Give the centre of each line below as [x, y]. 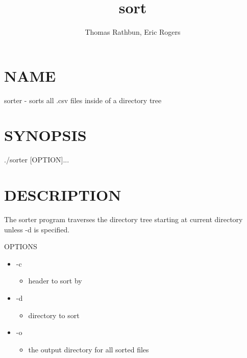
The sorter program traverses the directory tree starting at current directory [123, 219]
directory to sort [54, 315]
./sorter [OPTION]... [37, 160]
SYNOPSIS [45, 135]
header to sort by [55, 281]
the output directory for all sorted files [89, 349]
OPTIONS [21, 246]
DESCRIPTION [63, 195]
